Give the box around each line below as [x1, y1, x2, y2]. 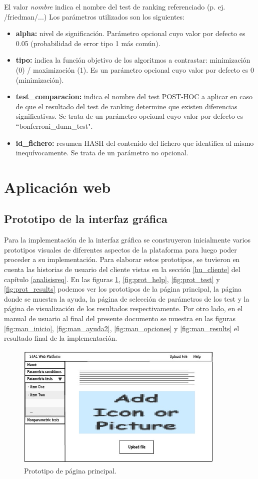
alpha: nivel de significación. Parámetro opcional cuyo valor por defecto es [15, 28, 245, 39]
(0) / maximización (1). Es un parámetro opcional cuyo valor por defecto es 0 [15, 64, 254, 75]
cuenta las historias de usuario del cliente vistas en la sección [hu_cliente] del [4, 264, 240, 275]
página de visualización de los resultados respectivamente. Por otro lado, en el [4, 303, 243, 314]
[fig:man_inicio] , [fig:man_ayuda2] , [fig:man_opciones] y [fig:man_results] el [4, 323, 239, 333]
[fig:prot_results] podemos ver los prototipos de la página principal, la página [4, 284, 242, 294]
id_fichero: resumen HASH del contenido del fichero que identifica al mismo [15, 137, 254, 148]
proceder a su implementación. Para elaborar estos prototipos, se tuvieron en [4, 254, 240, 265]
